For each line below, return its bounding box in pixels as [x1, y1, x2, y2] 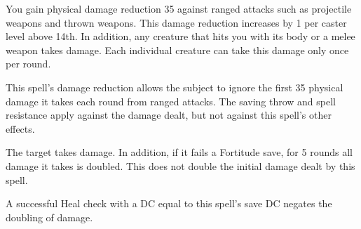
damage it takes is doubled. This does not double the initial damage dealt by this [6, 158, 355, 173]
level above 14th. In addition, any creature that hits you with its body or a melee [6, 29, 355, 44]
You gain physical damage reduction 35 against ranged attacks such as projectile [6, 1, 352, 15]
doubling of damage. [6, 209, 93, 224]
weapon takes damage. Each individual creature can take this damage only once [6, 42, 349, 57]
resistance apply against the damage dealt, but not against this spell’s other [6, 107, 332, 122]
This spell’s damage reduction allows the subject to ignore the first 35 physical [6, 79, 343, 94]
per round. [6, 56, 51, 71]
